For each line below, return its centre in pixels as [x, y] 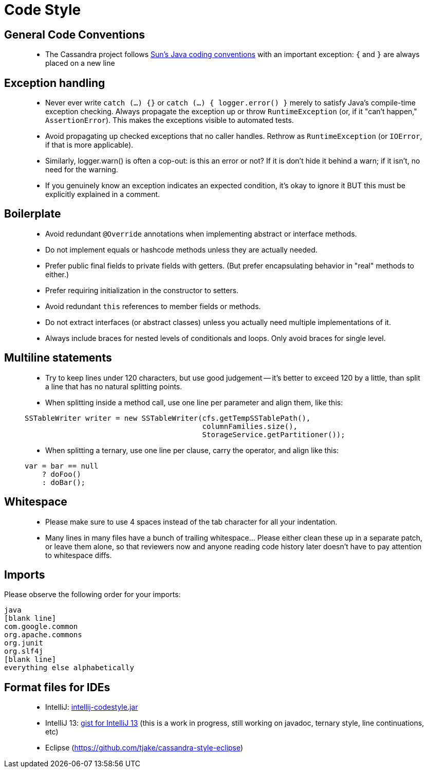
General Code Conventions [75, 34]
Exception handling [55, 83]
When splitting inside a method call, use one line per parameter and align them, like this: [194, 402]
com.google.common [41, 627]
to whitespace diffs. [79, 555]
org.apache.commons [43, 635]
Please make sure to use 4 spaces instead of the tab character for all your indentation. [191, 522]
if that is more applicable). [89, 145]
